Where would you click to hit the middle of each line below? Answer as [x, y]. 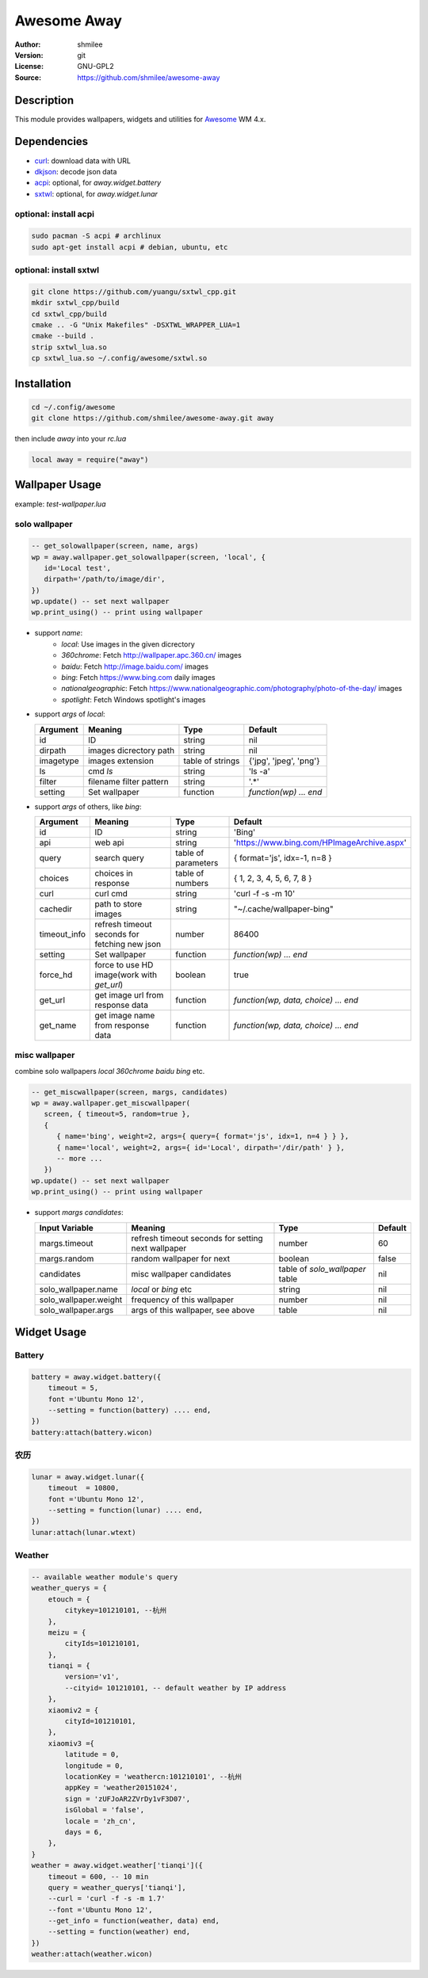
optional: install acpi [55, 214]
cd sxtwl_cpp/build [69, 314]
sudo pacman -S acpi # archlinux [96, 236]
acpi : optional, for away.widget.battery [98, 183]
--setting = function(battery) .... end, [130, 1410]
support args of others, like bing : [88, 806]
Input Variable [67, 1228]
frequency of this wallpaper [182, 1300]
